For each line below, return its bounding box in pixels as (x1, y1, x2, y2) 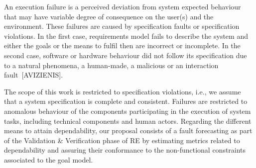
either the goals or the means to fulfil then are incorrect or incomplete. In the (4, 40, 241, 51)
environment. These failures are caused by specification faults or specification (4, 21, 240, 31)
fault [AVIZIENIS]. (4, 70, 63, 80)
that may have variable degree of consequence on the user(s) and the (4, 11, 214, 21)
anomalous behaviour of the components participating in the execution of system (4, 105, 251, 116)
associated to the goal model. (4, 154, 93, 165)
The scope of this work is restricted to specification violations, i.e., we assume (4, 86, 241, 96)
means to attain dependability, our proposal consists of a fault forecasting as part (4, 125, 253, 136)
